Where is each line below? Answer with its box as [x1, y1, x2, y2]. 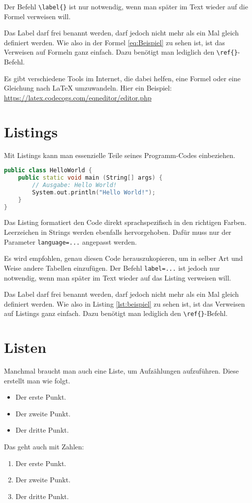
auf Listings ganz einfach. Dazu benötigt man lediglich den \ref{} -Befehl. [4, 308, 228, 318]
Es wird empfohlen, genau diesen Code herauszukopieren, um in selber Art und [4, 253, 243, 263]
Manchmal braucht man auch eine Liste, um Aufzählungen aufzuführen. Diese [4, 366, 239, 376]
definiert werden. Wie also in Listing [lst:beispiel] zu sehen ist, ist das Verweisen [4, 298, 245, 309]
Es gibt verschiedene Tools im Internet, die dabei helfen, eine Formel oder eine [4, 73, 241, 83]
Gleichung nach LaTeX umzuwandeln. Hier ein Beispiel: [4, 83, 172, 93]
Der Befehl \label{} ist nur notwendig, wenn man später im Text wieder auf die [4, 1, 248, 11]
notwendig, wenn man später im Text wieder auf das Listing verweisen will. [4, 272, 231, 283]
